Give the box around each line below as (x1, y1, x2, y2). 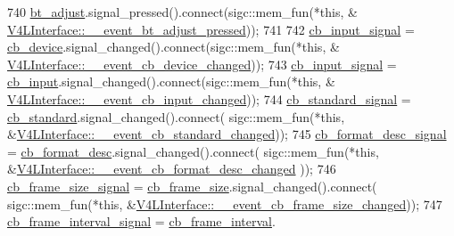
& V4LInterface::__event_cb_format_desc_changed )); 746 (7, 159, 336, 178)
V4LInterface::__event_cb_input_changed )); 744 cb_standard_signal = (7, 89, 411, 108)
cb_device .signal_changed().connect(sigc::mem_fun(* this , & (7, 37, 340, 56)
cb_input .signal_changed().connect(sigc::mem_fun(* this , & (7, 72, 335, 91)
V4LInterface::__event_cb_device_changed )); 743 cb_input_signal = (7, 54, 397, 73)
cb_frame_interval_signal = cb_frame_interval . (7, 212, 276, 231)
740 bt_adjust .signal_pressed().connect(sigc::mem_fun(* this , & (7, 3, 358, 20)
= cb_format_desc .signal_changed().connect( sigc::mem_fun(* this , (7, 142, 379, 160)
